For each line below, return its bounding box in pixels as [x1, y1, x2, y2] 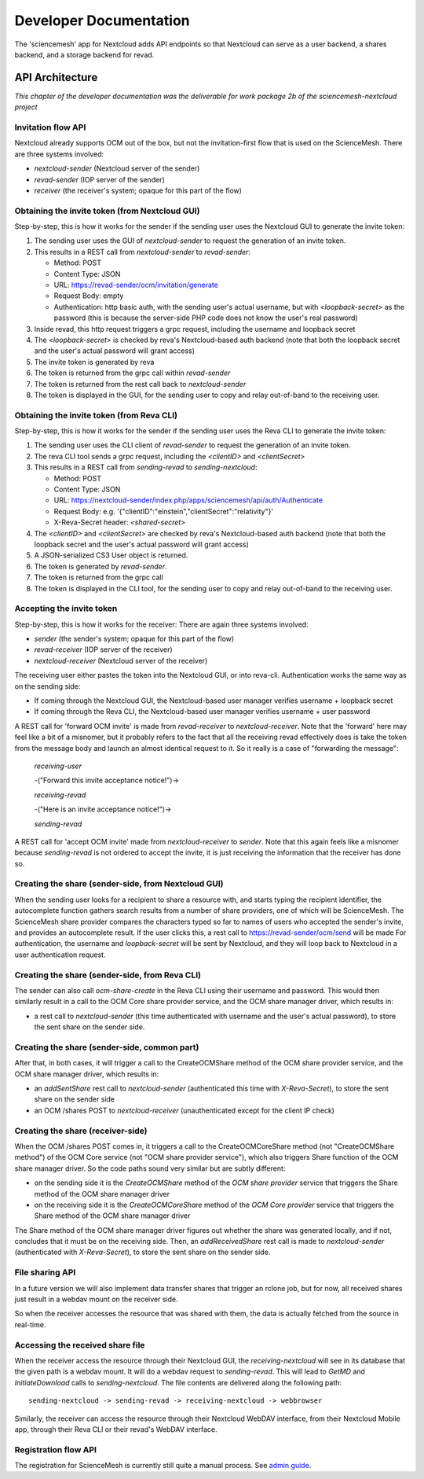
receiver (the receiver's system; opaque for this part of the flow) [34, 186, 243, 195]
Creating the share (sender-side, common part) [14, 1042, 199, 1053]
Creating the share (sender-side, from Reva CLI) [14, 969, 202, 980]
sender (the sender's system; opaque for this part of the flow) [34, 634, 235, 644]
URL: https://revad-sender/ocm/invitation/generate [53, 280, 219, 290]
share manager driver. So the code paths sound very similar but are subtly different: [14, 1164, 286, 1173]
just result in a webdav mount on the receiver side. [14, 1294, 178, 1304]
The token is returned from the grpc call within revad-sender [34, 368, 231, 377]
